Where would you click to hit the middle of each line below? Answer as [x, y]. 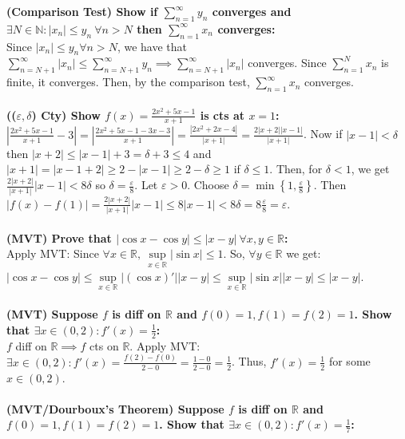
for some [349, 361]
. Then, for [296, 169]
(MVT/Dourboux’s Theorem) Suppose [115, 408]
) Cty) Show [66, 115]
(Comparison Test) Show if [82, 11]
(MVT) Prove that [59, 237]
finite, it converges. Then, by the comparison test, [128, 82]
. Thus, [249, 361]
